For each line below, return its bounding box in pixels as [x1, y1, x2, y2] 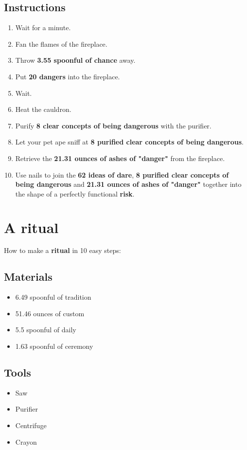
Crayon [15, 436, 37, 447]
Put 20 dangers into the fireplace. [15, 71, 120, 81]
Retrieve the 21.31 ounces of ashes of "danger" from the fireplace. [15, 153, 225, 163]
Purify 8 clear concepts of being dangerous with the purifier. [15, 120, 212, 130]
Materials [4, 269, 53, 284]
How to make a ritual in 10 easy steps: [4, 245, 121, 255]
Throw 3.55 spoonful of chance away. [15, 55, 136, 65]
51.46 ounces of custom [15, 308, 85, 318]
